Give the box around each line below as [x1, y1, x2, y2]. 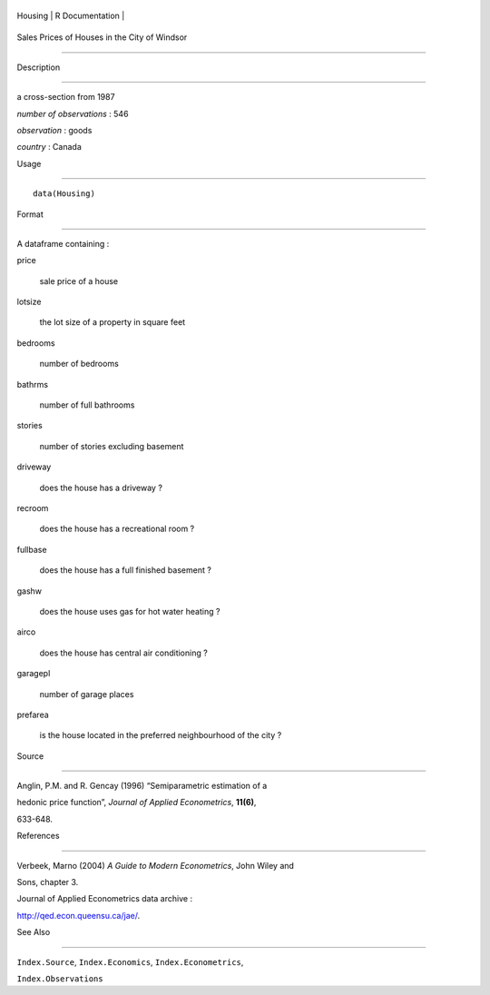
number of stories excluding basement [39, 440, 184, 451]
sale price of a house [39, 275, 119, 286]
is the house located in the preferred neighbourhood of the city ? [39, 730, 282, 741]
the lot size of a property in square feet [39, 317, 186, 328]
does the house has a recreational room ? [39, 523, 195, 535]
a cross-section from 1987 [16, 92, 115, 103]
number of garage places [39, 688, 134, 699]
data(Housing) [33, 189, 95, 199]
